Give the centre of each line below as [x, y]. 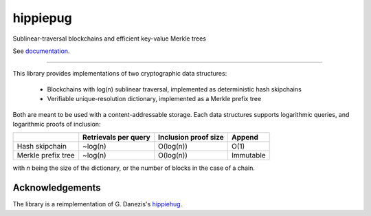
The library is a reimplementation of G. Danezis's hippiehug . [98, 204]
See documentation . [41, 51]
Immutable [248, 155]
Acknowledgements [57, 188]
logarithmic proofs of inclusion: [57, 124]
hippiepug [42, 18]
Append [245, 138]
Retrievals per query [116, 138]
